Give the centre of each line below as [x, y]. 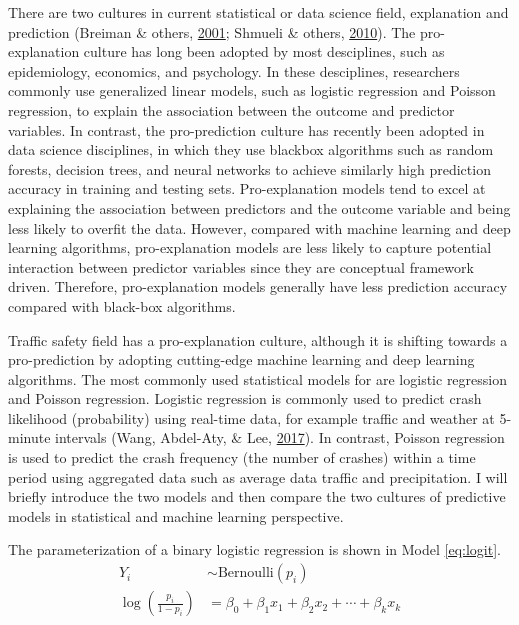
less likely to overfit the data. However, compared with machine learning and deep [259, 227]
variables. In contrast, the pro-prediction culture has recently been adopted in [246, 129]
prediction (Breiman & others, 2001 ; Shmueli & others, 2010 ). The [212, 31]
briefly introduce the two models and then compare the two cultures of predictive [257, 496]
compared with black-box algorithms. [122, 305]
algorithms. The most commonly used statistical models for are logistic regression [257, 378]
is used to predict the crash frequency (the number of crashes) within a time [242, 457]
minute [29, 437]
